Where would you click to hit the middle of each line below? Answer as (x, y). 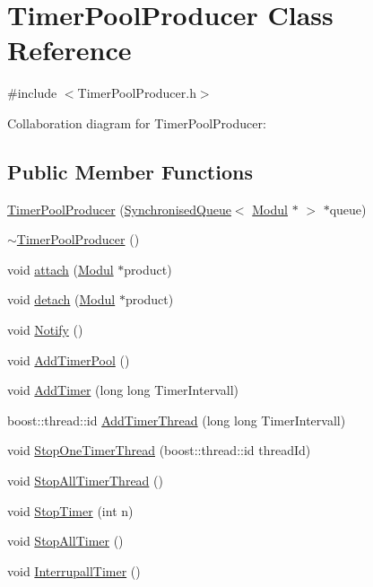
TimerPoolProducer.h (137, 93)
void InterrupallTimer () (74, 570)
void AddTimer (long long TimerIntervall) (123, 390)
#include (32, 93)
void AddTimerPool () (69, 359)
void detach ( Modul (61, 299)
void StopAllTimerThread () (85, 481)
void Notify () (45, 330)
